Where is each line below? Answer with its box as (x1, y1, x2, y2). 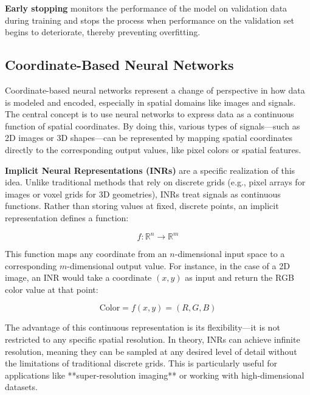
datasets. (5, 380, 38, 393)
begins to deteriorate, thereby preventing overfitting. (5, 26, 201, 38)
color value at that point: (5, 283, 98, 295)
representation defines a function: (5, 211, 129, 224)
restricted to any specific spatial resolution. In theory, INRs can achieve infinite (5, 332, 300, 345)
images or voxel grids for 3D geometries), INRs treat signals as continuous (5, 187, 281, 200)
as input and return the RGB (185, 271, 294, 284)
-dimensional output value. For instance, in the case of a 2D (67, 259, 290, 272)
